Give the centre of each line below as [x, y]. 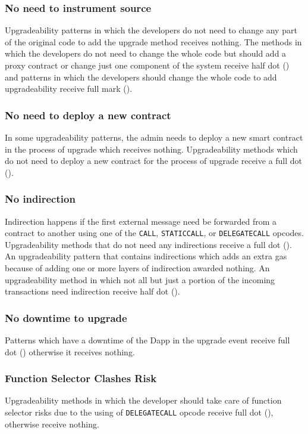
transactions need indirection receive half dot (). [92, 291]
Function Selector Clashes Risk [81, 378]
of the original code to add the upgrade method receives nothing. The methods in [153, 41]
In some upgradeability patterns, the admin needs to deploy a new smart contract [154, 137]
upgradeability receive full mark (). [69, 89]
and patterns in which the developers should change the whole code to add [141, 77]
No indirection [40, 199]
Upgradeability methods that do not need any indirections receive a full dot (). [148, 244]
